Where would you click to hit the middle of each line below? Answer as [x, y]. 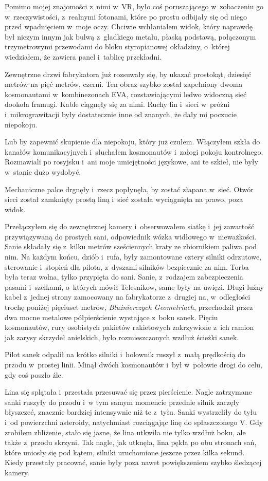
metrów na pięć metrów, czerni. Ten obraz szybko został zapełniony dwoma [124, 84]
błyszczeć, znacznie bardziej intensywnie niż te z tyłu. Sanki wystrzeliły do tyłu [131, 412]
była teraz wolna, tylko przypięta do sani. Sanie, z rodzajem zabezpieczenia [124, 277]
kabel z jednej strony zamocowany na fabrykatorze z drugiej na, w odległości [128, 297]
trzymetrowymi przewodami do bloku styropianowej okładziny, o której [117, 47]
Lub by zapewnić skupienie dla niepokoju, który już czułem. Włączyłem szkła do [132, 142]
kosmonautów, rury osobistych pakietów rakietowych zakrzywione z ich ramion [129, 327]
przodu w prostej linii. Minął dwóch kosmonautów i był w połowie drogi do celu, [133, 364]
